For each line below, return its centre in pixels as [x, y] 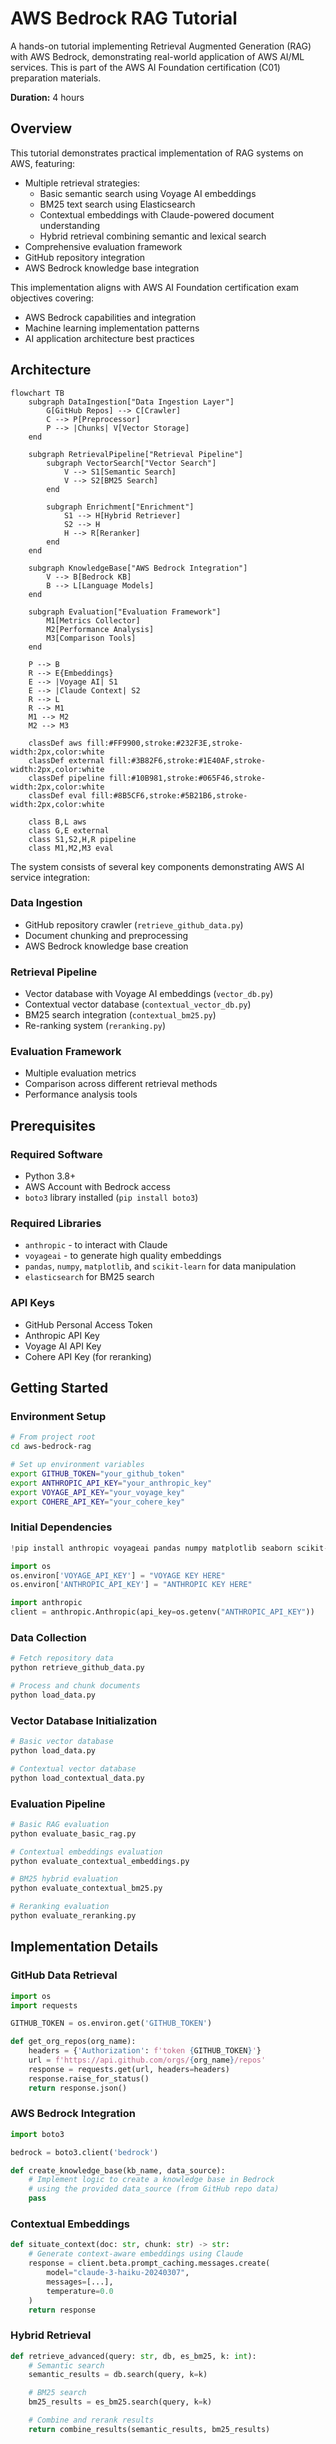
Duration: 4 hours [47, 97]
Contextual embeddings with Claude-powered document [157, 214]
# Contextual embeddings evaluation [86, 1852]
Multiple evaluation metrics [80, 1073]
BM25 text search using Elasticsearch [117, 204]
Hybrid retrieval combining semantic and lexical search [153, 236]
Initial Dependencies [61, 1527]
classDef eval [57, 795]
